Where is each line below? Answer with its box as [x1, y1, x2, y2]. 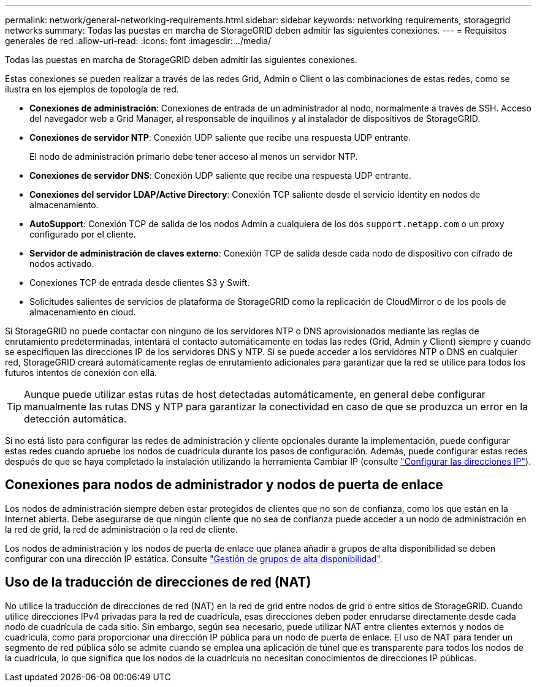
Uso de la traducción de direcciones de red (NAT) [5, 574, 311, 590]
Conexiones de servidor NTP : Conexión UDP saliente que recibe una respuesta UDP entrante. [29, 132, 411, 143]
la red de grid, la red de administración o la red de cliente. [5, 524, 238, 535]
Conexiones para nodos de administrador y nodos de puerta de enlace [5, 477, 443, 493]
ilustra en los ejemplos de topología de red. [5, 84, 179, 94]
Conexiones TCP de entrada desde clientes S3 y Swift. [29, 277, 250, 288]
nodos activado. [29, 258, 94, 269]
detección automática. [24, 413, 127, 425]
